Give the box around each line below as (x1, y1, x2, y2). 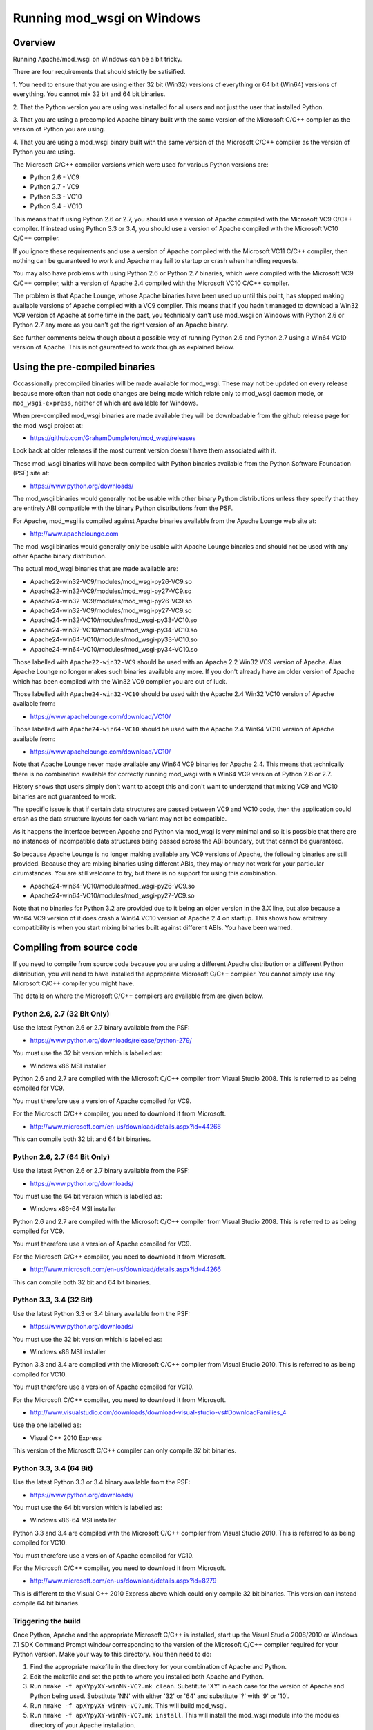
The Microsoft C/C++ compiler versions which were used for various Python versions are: (12, 160, 269, 169)
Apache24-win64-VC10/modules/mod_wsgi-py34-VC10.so (30, 645, 198, 653)
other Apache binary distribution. (12, 552, 107, 560)
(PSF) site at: (12, 469, 50, 477)
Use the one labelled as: (12, 1421, 82, 1429)
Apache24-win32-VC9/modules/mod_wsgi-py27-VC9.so (30, 606, 192, 614)
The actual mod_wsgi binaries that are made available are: (12, 565, 179, 573)
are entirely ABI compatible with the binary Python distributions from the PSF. (12, 504, 233, 512)
